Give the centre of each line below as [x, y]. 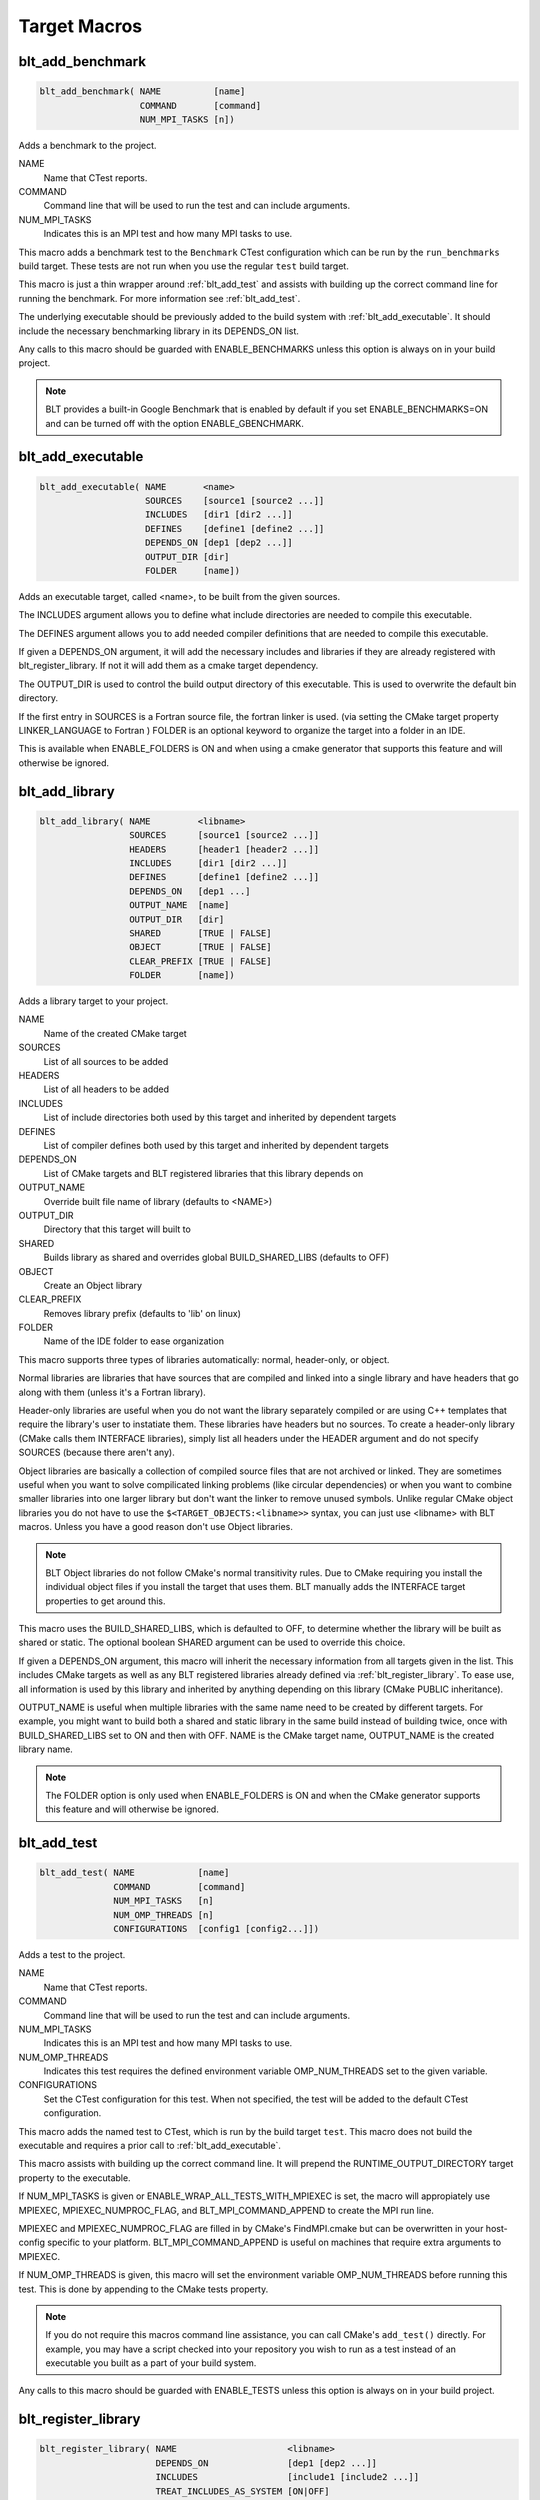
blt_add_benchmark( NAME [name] [142, 91]
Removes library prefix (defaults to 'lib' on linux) [142, 1313]
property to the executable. [74, 2177]
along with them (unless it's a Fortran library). [112, 1392]
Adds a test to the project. [72, 1954]
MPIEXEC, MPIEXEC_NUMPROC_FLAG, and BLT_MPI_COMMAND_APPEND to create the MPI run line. [226, 2210]
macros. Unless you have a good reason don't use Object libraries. [156, 1527]
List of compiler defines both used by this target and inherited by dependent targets [216, 1145]
